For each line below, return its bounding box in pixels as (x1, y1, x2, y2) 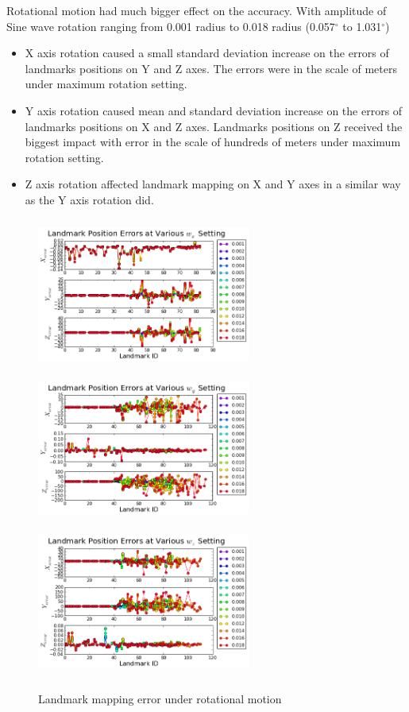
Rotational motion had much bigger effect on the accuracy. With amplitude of (6, 2, 387, 18)
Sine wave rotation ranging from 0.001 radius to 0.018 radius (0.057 (6, 17, 335, 34)
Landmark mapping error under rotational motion (38, 691, 282, 707)
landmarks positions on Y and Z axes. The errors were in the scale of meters (25, 60, 397, 76)
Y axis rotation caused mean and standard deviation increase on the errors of (25, 102, 403, 118)
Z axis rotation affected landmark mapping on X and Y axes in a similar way (25, 176, 401, 192)
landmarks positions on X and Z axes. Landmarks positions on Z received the (25, 118, 403, 134)
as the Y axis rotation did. (25, 191, 154, 207)
